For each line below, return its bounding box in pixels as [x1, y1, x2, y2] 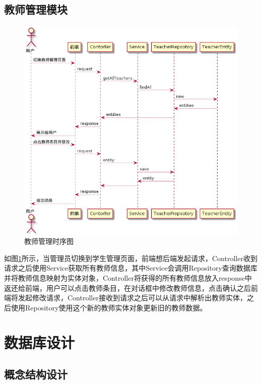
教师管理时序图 [24, 236, 74, 246]
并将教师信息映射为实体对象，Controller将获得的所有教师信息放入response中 [4, 273, 252, 283]
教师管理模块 [4, 2, 68, 17]
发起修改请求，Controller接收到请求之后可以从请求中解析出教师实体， [18, 292, 247, 303]
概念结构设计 [4, 366, 68, 382]
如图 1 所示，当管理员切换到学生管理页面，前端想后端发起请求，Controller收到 [4, 252, 257, 263]
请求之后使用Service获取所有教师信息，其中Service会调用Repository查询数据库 [4, 263, 257, 273]
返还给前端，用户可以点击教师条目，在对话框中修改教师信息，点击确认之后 [4, 282, 251, 293]
